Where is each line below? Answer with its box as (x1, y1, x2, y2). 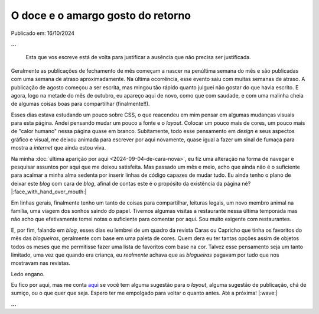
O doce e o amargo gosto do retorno (11, 9, 191, 22)
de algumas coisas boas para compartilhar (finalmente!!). (11, 101, 150, 108)
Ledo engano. (11, 270, 45, 277)
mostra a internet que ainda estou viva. (11, 144, 106, 151)
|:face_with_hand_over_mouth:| (11, 188, 87, 195)
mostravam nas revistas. (11, 260, 71, 267)
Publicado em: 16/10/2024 (11, 30, 75, 37)
